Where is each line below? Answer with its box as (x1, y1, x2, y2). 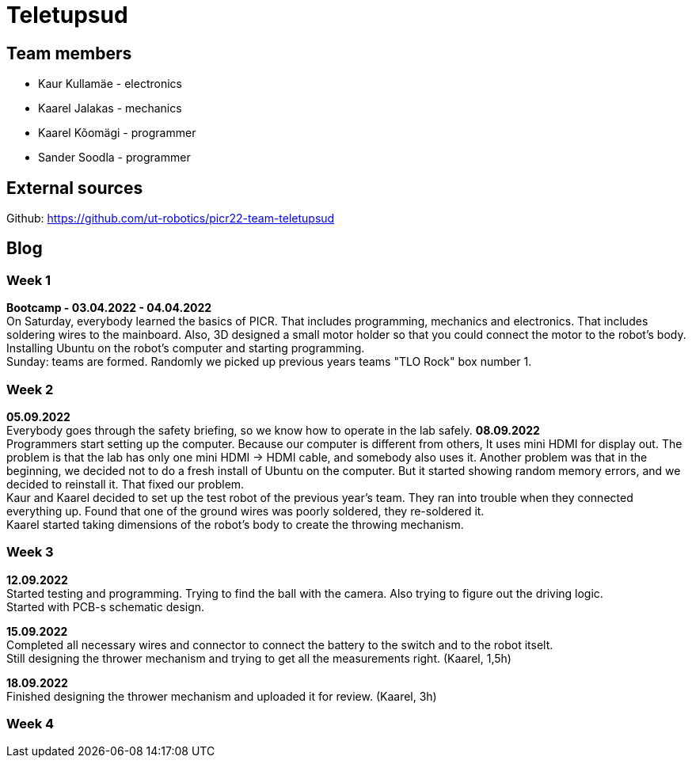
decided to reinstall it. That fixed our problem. (6, 477, 245, 491)
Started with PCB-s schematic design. (6, 599, 205, 614)
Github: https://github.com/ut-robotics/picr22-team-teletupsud (6, 211, 335, 226)
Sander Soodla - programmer (38, 150, 191, 165)
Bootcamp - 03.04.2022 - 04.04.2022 (6, 301, 212, 315)
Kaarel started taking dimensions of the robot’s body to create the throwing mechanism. (6, 517, 464, 531)
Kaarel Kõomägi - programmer (38, 126, 196, 140)
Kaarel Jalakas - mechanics (38, 101, 182, 116)
